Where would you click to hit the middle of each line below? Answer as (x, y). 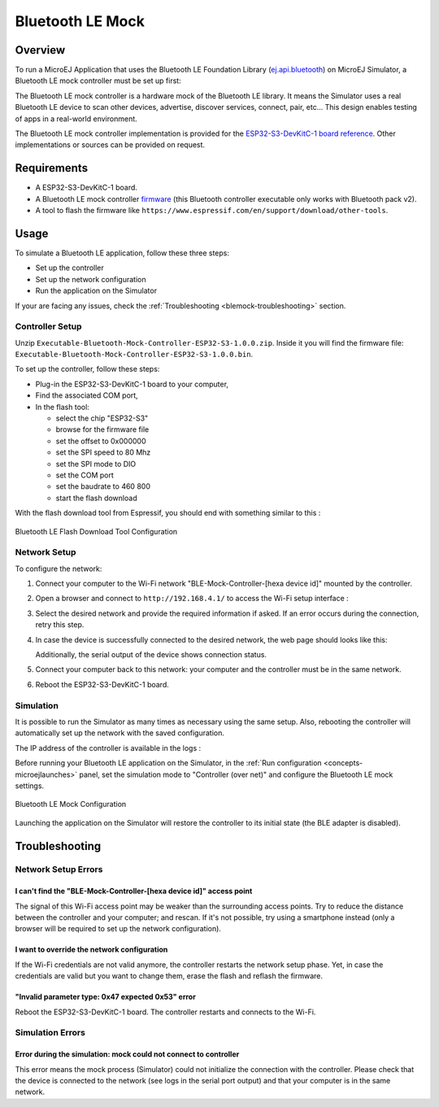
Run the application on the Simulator (96, 291)
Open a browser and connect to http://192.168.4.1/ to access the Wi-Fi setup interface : (192, 599)
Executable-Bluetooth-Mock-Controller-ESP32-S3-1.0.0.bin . (134, 355)
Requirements (52, 168)
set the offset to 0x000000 (101, 441)
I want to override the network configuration (91, 950)
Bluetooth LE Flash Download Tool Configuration (96, 531)
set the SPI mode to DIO (96, 464)
